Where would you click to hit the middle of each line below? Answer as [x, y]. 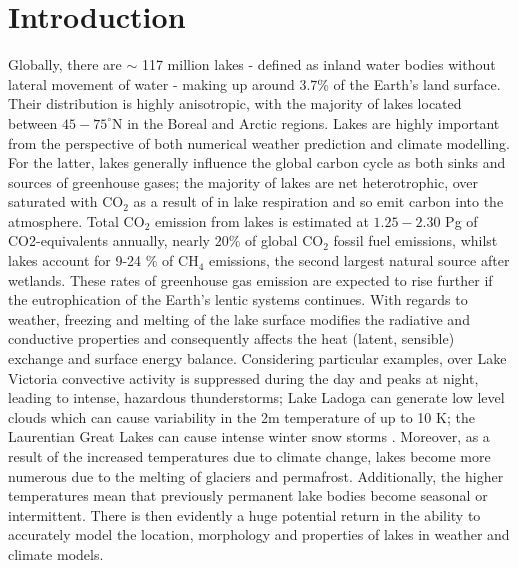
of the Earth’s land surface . [417, 83]
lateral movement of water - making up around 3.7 [163, 83]
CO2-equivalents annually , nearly [109, 240]
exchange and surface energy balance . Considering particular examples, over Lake [257, 358]
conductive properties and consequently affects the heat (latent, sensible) [231, 338]
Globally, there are [65, 64]
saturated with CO [66, 201]
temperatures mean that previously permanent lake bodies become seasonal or [248, 495]
